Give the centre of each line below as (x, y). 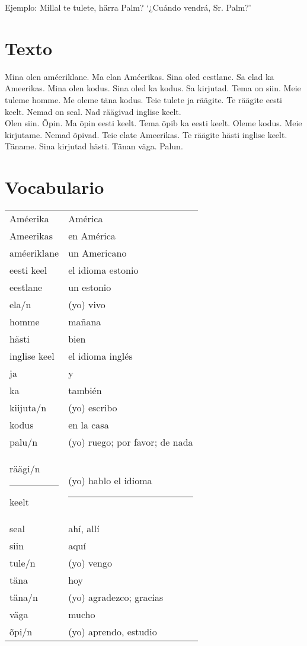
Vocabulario (55, 187)
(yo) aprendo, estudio (113, 631)
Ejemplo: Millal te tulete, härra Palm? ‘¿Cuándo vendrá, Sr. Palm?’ (128, 7)
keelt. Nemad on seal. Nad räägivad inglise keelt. (93, 111)
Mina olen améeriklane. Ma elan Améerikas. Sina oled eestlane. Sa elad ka (140, 76)
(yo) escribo (93, 407)
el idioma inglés (100, 356)
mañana (85, 322)
